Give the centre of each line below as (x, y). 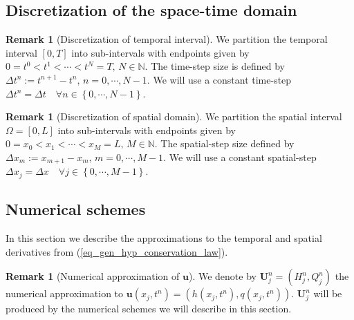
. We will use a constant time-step (219, 79)
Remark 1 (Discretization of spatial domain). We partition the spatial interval (174, 116)
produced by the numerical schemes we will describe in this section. (149, 309)
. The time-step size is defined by (215, 66)
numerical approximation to (65, 293)
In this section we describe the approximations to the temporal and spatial (164, 238)
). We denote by (222, 276)
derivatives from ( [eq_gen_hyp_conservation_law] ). (117, 251)
